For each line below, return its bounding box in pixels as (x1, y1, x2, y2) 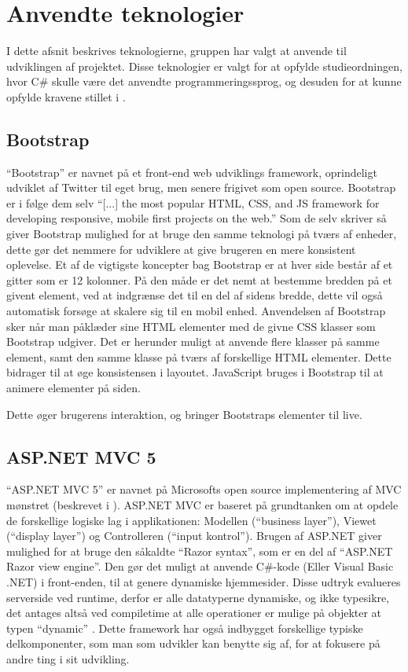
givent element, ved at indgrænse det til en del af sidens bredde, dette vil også (6, 287, 383, 303)
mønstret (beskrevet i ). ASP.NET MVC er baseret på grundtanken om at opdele (6, 497, 399, 512)
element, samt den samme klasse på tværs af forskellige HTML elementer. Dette (6, 348, 391, 365)
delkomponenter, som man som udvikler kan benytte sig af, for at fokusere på (6, 635, 380, 652)
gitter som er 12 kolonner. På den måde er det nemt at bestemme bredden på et (6, 271, 392, 288)
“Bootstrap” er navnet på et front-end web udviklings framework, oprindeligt (6, 163, 377, 180)
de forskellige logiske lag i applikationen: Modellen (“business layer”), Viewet (6, 512, 377, 528)
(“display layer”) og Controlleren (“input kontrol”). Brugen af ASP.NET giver (6, 527, 382, 544)
